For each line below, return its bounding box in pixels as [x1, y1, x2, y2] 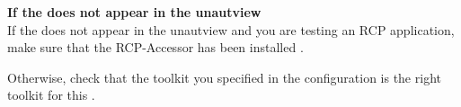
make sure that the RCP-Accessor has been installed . [7, 38, 304, 57]
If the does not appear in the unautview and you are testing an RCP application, [7, 20, 455, 39]
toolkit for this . [7, 85, 95, 104]
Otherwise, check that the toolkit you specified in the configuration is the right [7, 67, 441, 86]
